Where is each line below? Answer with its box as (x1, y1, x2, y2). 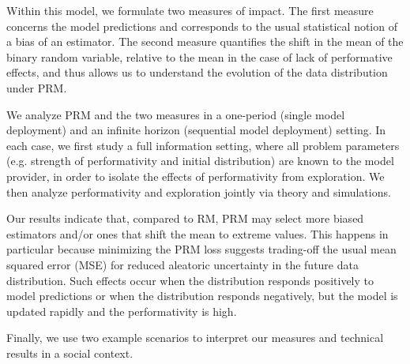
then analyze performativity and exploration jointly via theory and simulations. (6, 183, 391, 200)
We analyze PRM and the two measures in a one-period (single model (6, 106, 345, 122)
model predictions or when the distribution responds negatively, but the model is (6, 287, 398, 304)
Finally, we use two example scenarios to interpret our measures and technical (6, 329, 384, 346)
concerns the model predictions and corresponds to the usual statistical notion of (6, 17, 397, 34)
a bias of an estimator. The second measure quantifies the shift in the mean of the (6, 33, 404, 50)
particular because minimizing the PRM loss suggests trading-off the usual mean (6, 241, 397, 257)
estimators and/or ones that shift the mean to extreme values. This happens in (6, 225, 389, 242)
